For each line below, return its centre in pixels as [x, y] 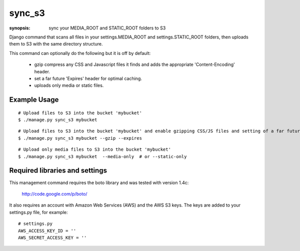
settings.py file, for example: [38, 212]
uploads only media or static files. [69, 85]
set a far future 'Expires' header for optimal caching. [88, 78]
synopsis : [20, 28]
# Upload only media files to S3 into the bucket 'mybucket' [94, 149]
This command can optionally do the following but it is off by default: [80, 53]
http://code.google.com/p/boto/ [54, 194]
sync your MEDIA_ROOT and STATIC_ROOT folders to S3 [107, 28]
